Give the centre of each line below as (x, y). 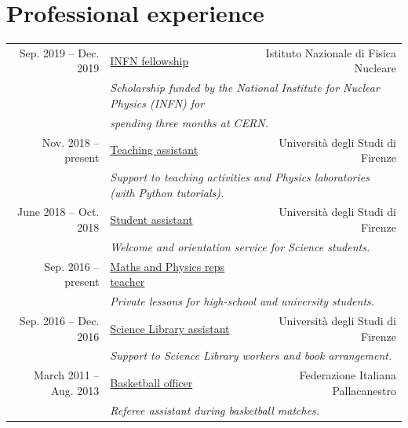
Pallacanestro (364, 390)
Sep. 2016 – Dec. (59, 321)
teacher (127, 282)
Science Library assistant (170, 328)
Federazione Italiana (348, 375)
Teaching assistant (154, 150)
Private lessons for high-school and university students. (242, 301)
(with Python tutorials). (167, 192)
